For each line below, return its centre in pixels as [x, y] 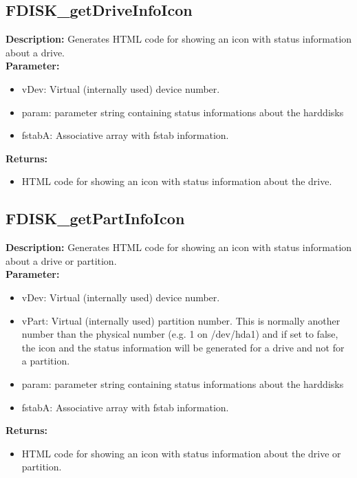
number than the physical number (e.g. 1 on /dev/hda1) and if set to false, [180, 334]
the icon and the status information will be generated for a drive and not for [183, 347]
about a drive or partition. [61, 260]
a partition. [46, 361]
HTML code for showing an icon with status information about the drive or [181, 453]
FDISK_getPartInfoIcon [95, 218]
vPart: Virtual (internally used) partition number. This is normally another [181, 320]
